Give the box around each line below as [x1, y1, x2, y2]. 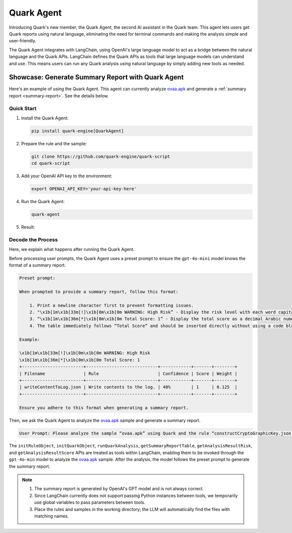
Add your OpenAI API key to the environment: [21, 173, 112, 179]
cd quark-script [31, 161, 71, 166]
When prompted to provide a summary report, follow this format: [19, 289, 179, 294]
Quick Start [9, 105, 36, 112]
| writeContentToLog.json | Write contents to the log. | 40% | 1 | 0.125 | [19, 384, 238, 390]
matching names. [34, 513, 69, 519]
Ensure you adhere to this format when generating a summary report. [19, 405, 189, 410]
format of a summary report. [9, 262, 66, 268]
